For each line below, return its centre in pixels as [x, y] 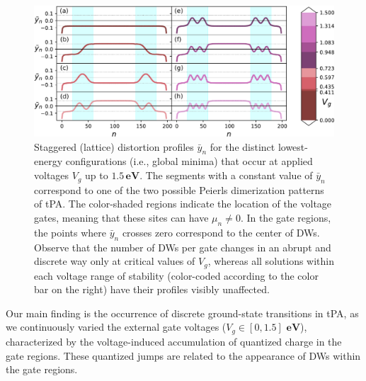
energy [48, 161]
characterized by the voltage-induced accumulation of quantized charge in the [174, 341]
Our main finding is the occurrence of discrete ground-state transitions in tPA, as [182, 313]
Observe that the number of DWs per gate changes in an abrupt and [183, 247]
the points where [70, 232]
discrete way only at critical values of [115, 261]
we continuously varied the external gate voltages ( [116, 327]
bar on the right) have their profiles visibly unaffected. [152, 289]
